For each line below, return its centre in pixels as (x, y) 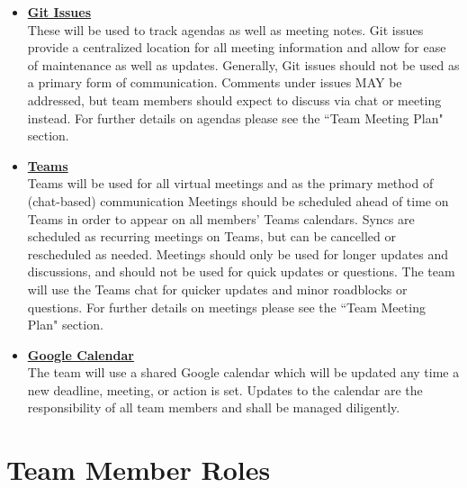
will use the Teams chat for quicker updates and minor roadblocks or (217, 289)
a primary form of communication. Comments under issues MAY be (215, 82)
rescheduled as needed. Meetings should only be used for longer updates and (238, 253)
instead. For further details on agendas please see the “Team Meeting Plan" (235, 117)
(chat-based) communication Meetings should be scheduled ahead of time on (238, 200)
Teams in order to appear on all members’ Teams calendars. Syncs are (221, 218)
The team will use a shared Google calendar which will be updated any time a (243, 372)
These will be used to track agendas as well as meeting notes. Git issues (225, 29)
